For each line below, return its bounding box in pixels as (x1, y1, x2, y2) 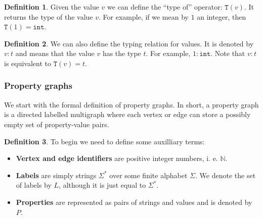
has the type (102, 48, 141, 59)
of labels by (16, 180, 52, 190)
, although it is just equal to (59, 180, 146, 190)
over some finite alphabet (109, 170, 188, 180)
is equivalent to (4, 58, 52, 68)
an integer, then (197, 11, 246, 22)
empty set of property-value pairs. (4, 119, 109, 129)
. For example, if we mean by (99, 11, 189, 22)
